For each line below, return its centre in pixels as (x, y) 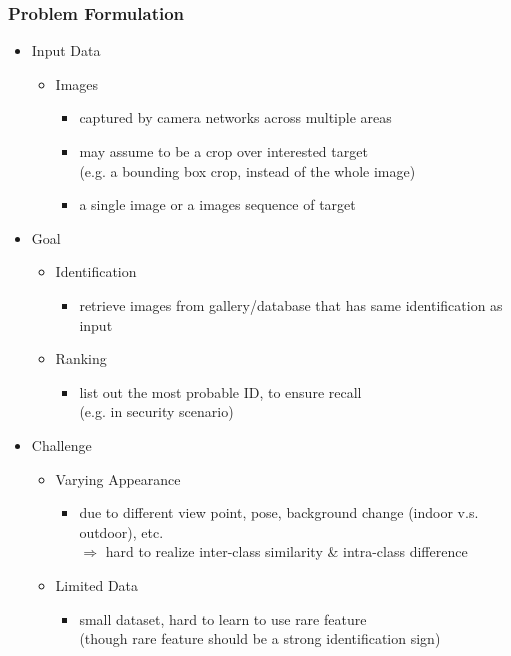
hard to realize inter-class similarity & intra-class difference (286, 551)
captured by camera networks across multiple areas (235, 117)
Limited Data (97, 584)
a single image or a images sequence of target (217, 204)
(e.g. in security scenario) (156, 411)
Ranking (81, 358)
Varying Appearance (118, 478)
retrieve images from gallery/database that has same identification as (291, 304)
